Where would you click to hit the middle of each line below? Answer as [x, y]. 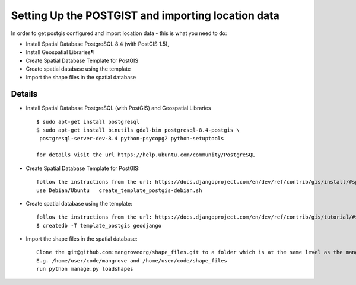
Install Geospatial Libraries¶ [60, 52]
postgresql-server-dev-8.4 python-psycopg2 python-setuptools [132, 138]
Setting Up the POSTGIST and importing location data [145, 15]
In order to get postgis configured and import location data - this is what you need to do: [119, 33]
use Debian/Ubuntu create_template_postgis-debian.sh [119, 190]
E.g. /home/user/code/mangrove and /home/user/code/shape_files [132, 260]
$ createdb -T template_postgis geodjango [99, 225]
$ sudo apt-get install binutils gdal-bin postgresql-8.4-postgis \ [138, 130]
